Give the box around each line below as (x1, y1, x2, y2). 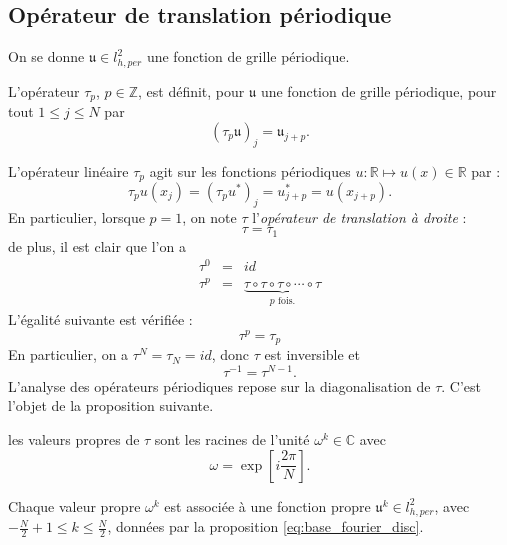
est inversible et (264, 344, 360, 365)
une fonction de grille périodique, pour (260, 80, 497, 101)
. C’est (441, 375, 482, 396)
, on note (182, 206, 237, 227)
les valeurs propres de (8, 429, 140, 450)
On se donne (8, 46, 85, 67)
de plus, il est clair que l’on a (8, 235, 186, 256)
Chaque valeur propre (8, 495, 141, 516)
